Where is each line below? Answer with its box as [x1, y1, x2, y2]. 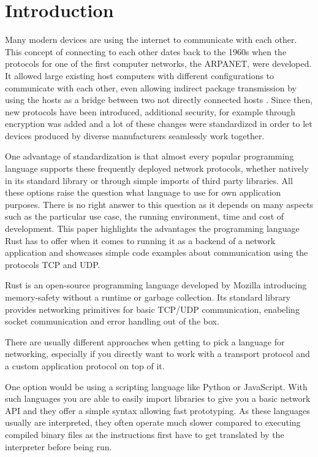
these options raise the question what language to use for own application [5, 186, 281, 199]
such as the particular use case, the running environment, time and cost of [5, 210, 284, 223]
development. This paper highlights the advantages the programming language [5, 222, 300, 235]
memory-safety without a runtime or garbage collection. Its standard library [5, 291, 291, 303]
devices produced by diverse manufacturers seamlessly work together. [5, 129, 265, 142]
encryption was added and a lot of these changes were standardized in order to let [5, 117, 312, 130]
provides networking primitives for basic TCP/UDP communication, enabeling [5, 302, 300, 315]
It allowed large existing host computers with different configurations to [5, 69, 274, 82]
